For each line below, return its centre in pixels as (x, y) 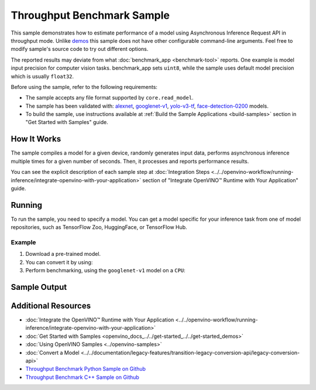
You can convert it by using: (59, 262)
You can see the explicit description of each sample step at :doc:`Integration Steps (110, 172)
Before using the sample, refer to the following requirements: (84, 87)
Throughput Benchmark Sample (90, 15)
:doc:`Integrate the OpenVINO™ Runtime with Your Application (100, 320)
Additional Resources (51, 305)
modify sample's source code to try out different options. (80, 49)
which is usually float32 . (42, 76)
